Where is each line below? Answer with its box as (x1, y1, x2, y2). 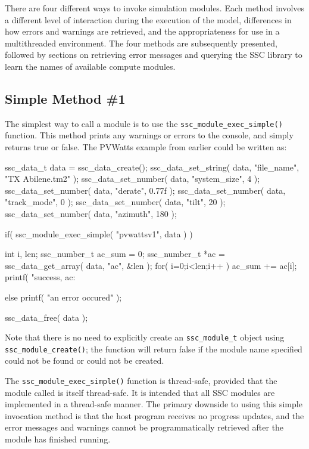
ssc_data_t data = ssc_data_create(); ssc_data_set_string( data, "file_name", (5, 160, 299, 173)
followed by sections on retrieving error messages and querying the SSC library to (5, 48, 302, 61)
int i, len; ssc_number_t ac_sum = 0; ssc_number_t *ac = (5, 247, 225, 260)
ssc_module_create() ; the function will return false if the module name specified (5, 342, 302, 355)
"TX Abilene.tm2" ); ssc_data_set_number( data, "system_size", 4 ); (5, 172, 260, 185)
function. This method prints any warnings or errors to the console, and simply (5, 129, 294, 141)
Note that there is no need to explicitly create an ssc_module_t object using (5, 331, 285, 343)
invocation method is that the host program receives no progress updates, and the (5, 409, 304, 422)
